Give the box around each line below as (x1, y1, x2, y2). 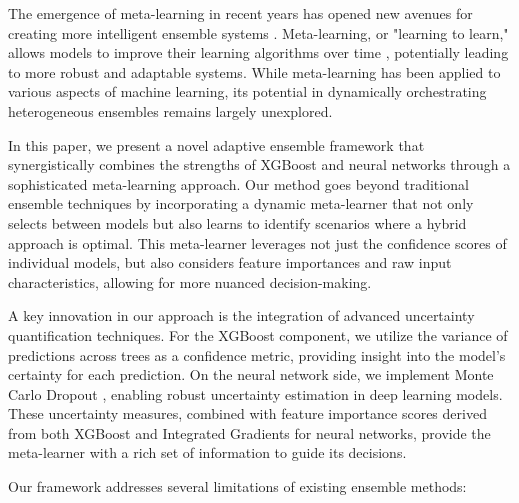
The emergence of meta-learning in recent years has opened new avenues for (8, 3, 473, 23)
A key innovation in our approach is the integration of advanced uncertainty (8, 305, 475, 326)
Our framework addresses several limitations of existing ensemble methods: (8, 476, 467, 497)
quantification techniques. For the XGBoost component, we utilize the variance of (8, 324, 508, 345)
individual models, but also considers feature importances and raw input (8, 252, 452, 273)
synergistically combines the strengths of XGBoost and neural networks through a (8, 154, 511, 175)
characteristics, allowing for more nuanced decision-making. (8, 271, 372, 292)
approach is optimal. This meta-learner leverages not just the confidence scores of (8, 232, 507, 253)
